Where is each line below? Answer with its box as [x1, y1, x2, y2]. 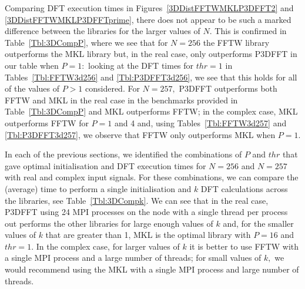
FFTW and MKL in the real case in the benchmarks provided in [5, 93, 238, 106]
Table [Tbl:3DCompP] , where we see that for [5, 36, 168, 48]
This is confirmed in [214, 25, 287, 37]
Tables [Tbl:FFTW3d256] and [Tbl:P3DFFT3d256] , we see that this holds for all [5, 70, 297, 83]
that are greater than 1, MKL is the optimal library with [45, 228, 251, 241]
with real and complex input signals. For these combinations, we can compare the [5, 171, 299, 183]
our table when [5, 59, 59, 71]
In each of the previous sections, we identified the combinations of [5, 148, 242, 160]
